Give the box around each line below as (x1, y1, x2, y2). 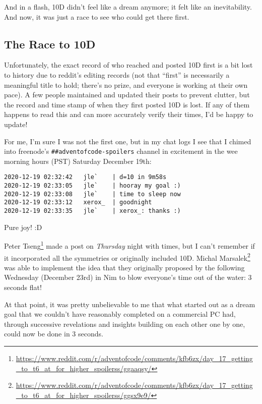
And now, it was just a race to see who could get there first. (4, 11, 189, 22)
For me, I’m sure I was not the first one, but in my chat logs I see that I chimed (4, 136, 251, 146)
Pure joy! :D (4, 221, 42, 232)
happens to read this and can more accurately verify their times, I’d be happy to (4, 109, 253, 120)
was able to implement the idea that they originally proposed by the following (4, 262, 245, 272)
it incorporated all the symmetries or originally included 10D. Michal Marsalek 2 (4, 251, 250, 263)
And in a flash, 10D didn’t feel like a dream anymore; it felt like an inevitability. (4, 2, 252, 12)
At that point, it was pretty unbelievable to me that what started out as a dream (4, 299, 255, 309)
